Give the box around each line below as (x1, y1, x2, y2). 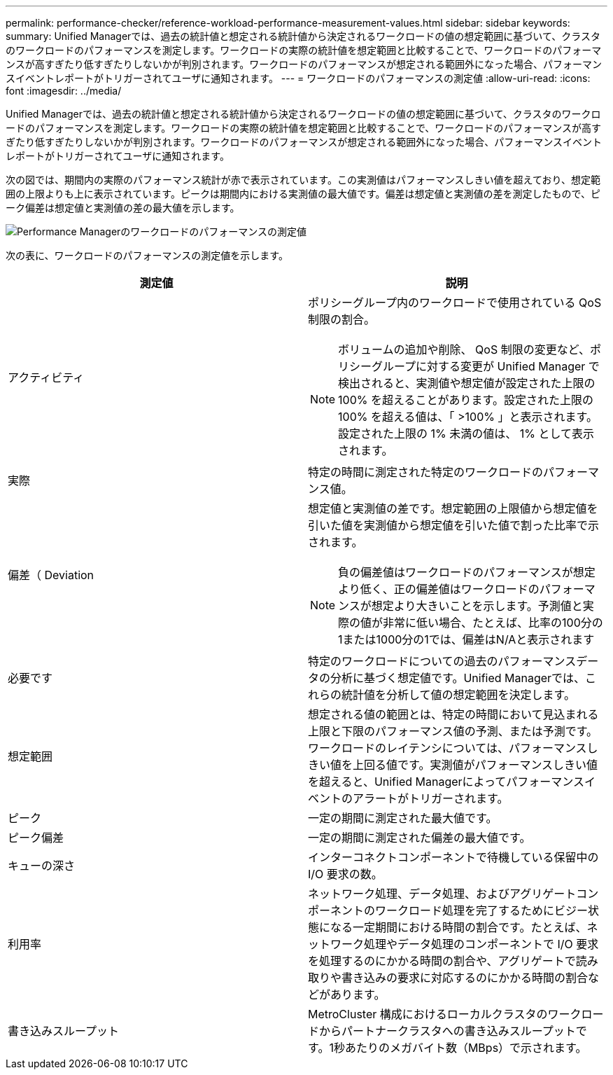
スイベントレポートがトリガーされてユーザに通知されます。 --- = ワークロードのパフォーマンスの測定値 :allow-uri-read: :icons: (6, 72, 591, 84)
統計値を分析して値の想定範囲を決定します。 (341, 688, 575, 702)
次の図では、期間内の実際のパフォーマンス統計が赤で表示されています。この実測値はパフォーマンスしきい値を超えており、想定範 (6, 174, 600, 186)
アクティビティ (8, 370, 85, 384)
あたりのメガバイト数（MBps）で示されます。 (344, 1041, 587, 1055)
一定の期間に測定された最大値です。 (308, 811, 498, 825)
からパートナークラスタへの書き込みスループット (319, 1024, 576, 1038)
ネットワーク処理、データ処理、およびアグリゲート (308, 887, 577, 901)
